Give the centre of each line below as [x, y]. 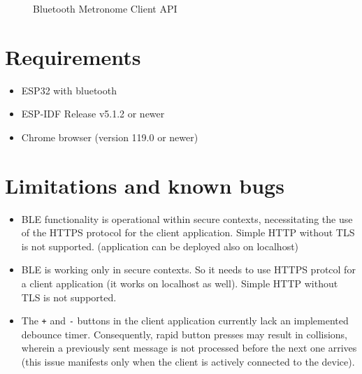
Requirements [73, 56]
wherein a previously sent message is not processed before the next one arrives [189, 348]
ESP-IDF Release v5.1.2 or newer [93, 114]
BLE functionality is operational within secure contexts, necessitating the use [187, 218]
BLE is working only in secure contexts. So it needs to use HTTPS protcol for [188, 269]
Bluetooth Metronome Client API [105, 8]
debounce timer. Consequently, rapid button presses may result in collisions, [184, 334]
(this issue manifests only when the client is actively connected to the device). [188, 362]
